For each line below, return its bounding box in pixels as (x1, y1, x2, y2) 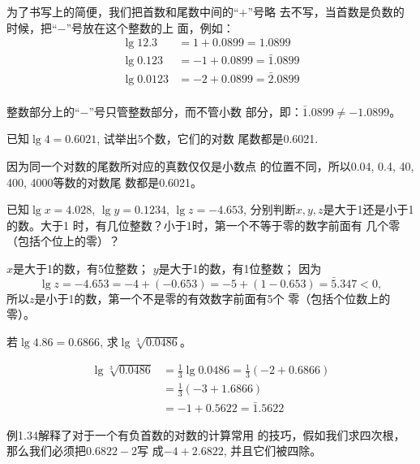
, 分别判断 (243, 201, 296, 218)
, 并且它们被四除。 (223, 442, 322, 459)
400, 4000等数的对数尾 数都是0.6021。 (6, 173, 203, 190)
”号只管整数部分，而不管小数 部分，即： (88, 102, 302, 119)
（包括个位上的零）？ (6, 232, 120, 249)
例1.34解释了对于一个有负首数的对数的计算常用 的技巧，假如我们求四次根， (6, 426, 405, 443)
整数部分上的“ (6, 102, 80, 119)
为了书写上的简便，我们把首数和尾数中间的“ (6, 3, 239, 20)
